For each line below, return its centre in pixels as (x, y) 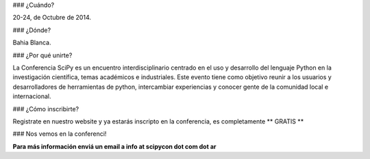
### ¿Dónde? (32, 30)
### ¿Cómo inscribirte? (46, 109)
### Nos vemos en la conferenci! (60, 134)
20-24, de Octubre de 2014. (52, 18)
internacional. (32, 96)
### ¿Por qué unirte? (42, 55)
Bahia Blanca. (32, 43)
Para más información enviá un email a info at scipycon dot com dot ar (114, 146)
